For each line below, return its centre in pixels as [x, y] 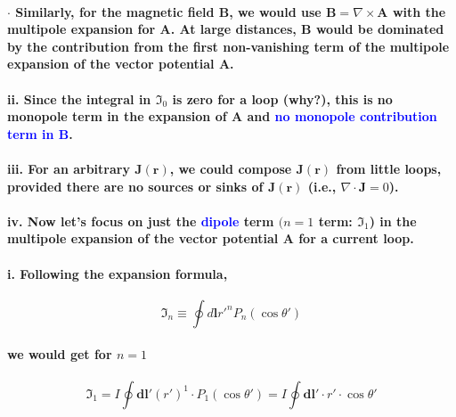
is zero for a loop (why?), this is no [282, 98]
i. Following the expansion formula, [118, 273]
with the [419, 11]
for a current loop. [356, 238]
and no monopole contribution [342, 116]
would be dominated [380, 29]
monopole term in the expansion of [117, 116]
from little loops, [389, 168]
